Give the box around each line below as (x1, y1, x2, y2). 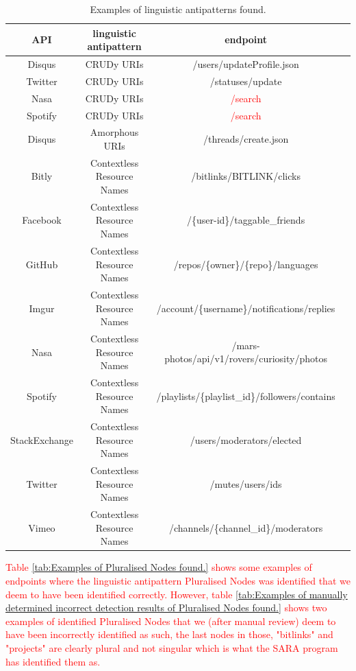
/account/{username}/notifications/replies (156, 301, 335, 315)
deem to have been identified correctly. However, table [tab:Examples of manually (5, 587, 348, 601)
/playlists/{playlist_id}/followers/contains (156, 388, 335, 403)
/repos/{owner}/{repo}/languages (173, 257, 318, 271)
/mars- (231, 338, 260, 352)
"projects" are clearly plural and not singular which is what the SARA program (5, 640, 338, 655)
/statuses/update (209, 73, 282, 88)
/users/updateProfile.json (192, 57, 299, 71)
